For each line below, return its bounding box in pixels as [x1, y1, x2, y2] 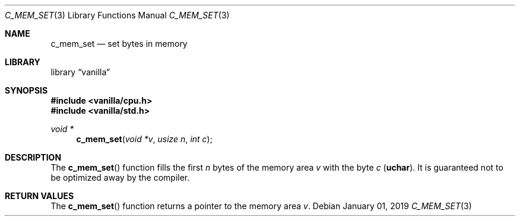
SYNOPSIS [5, 85, 48, 95]
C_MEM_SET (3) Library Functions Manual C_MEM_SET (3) [5, 10, 230, 20]
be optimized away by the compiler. [50, 172, 190, 182]
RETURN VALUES [5, 191, 74, 201]
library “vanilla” [50, 67, 110, 77]
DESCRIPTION [5, 152, 62, 162]
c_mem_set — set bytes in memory [50, 39, 188, 49]
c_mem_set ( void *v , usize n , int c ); [76, 134, 213, 144]
